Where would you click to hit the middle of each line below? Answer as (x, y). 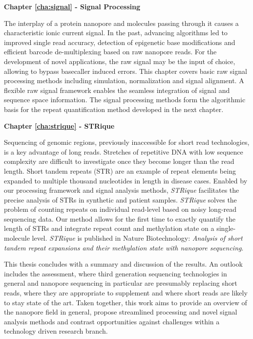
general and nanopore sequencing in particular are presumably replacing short (121, 283)
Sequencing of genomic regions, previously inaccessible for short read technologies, (127, 142)
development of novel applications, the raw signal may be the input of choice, (120, 61)
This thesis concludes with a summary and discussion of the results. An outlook (123, 264)
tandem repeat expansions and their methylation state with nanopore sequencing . (124, 247)
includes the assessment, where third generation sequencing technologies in (116, 273)
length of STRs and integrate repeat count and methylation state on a (109, 228)
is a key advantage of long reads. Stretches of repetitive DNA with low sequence (124, 151)
